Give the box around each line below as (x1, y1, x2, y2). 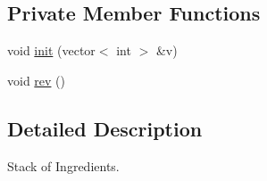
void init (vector (7, 41, 96, 60)
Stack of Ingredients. (7, 156, 120, 175)
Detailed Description (7, 114, 203, 142)
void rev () (7, 70, 66, 89)
